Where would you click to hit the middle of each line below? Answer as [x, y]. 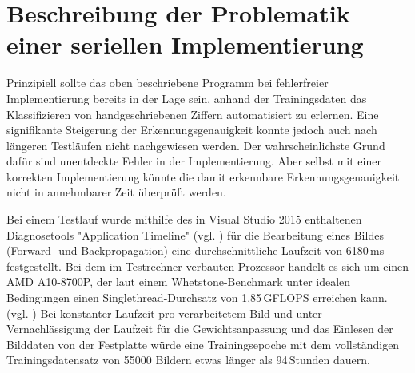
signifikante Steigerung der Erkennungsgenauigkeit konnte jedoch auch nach [192, 130]
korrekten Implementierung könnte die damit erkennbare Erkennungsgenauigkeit [203, 176]
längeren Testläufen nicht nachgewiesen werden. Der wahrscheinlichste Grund [196, 145]
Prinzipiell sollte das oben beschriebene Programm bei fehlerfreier [168, 83]
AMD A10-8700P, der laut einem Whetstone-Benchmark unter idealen [179, 282]
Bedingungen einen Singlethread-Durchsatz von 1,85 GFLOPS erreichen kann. [197, 298]
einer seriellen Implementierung [185, 44]
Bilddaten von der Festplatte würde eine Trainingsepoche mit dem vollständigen [203, 344]
